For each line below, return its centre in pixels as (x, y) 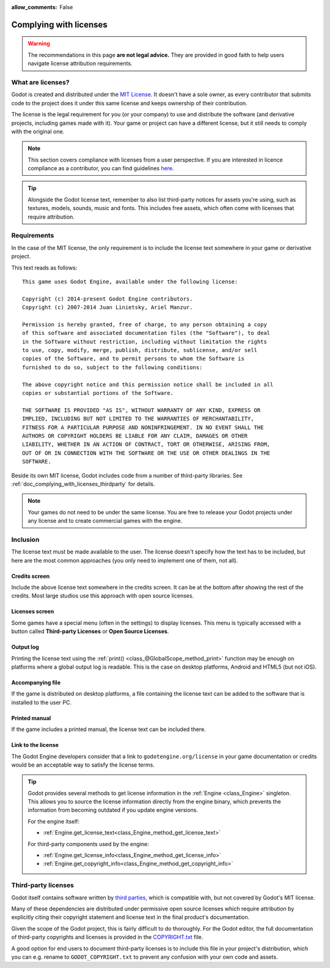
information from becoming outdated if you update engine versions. (113, 810)
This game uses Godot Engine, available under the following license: (130, 281)
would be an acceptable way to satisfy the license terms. (83, 765)
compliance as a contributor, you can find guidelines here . (101, 168)
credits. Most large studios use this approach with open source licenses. (103, 596)
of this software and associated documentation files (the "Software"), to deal (146, 333)
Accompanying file (36, 682)
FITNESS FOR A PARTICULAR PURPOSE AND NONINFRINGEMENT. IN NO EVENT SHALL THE (143, 427)
